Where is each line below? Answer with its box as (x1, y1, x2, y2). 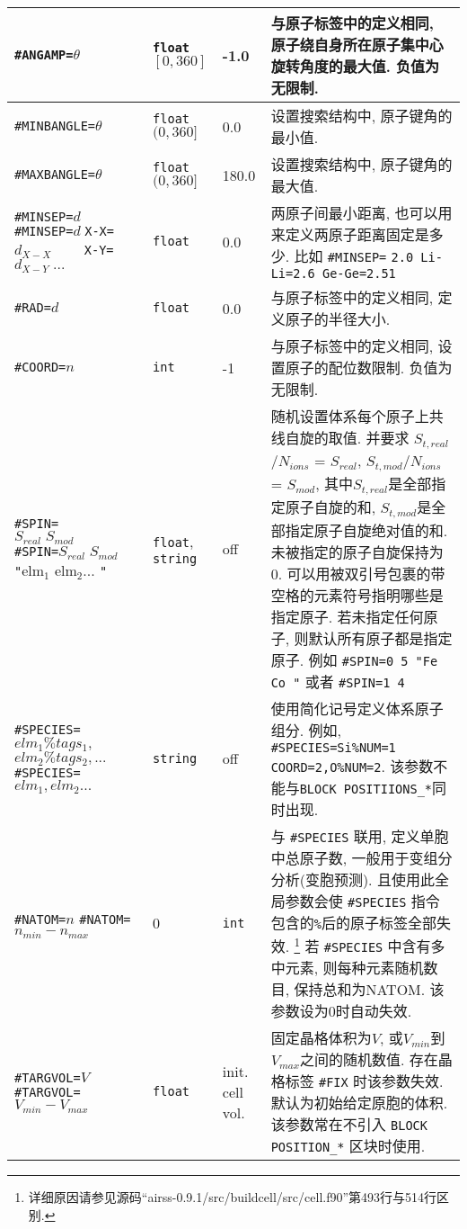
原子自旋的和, (285, 496, 376, 517)
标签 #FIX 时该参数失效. (285, 1071, 444, 1092)
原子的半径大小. (285, 309, 391, 329)
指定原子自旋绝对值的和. (285, 519, 448, 541)
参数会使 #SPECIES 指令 (285, 890, 440, 911)
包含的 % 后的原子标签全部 (270, 911, 436, 933)
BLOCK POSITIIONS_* (299, 781, 433, 796)
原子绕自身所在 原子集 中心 (270, 34, 444, 55)
